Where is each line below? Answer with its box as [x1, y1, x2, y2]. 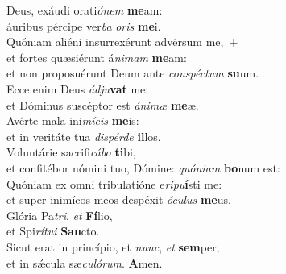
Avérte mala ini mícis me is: [6, 112, 139, 129]
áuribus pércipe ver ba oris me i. [6, 17, 161, 34]
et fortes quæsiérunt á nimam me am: [6, 48, 187, 65]
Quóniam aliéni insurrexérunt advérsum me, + [6, 33, 238, 50]
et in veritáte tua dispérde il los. [6, 127, 161, 144]
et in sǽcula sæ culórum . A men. [6, 254, 163, 271]
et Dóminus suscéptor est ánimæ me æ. [6, 96, 199, 113]
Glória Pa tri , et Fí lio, [6, 206, 113, 223]
